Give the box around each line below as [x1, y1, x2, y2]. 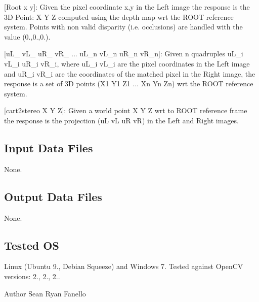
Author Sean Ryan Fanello [4, 288, 86, 298]
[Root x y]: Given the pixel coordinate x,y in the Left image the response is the [4, 2, 250, 12]
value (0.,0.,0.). [4, 31, 51, 42]
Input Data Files [4, 140, 93, 155]
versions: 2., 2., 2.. [4, 271, 60, 281]
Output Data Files [4, 188, 102, 204]
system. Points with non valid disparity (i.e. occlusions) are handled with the [4, 21, 243, 32]
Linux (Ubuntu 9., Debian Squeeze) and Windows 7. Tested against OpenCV [4, 261, 243, 272]
